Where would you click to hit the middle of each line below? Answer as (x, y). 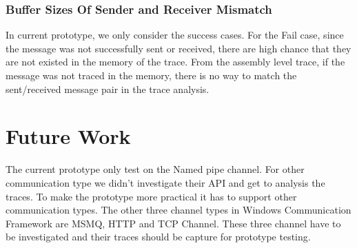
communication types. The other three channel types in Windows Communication (178, 210)
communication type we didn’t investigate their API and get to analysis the (165, 182)
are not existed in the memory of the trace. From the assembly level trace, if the (175, 62)
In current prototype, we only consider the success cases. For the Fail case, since (175, 35)
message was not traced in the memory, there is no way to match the (151, 75)
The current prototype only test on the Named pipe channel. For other (155, 169)
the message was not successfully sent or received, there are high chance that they (178, 48)
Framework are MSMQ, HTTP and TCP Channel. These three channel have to (173, 223)
